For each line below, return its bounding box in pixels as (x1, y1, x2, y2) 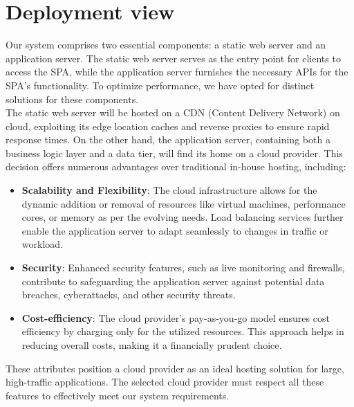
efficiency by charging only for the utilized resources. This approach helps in (21, 324, 344, 338)
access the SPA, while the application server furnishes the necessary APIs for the (6, 64, 348, 79)
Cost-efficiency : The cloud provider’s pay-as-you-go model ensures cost (21, 310, 330, 325)
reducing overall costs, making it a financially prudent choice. (21, 338, 282, 352)
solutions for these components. (6, 91, 139, 106)
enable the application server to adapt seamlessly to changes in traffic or (21, 223, 328, 237)
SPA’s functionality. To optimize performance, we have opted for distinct (6, 78, 315, 92)
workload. (21, 237, 63, 251)
